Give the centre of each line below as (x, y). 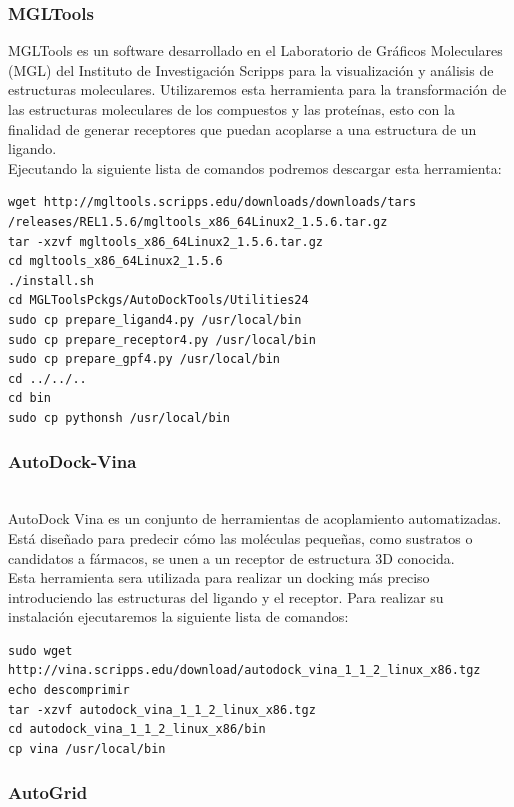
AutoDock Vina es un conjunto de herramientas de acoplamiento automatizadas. (255, 518)
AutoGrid (48, 792)
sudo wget (40, 650)
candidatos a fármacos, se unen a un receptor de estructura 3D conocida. (231, 557)
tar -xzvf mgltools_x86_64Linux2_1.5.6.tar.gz (165, 241)
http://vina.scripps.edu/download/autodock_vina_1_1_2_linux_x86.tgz (244, 670)
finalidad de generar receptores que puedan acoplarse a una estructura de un (242, 128)
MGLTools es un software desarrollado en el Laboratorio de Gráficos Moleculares (255, 50)
